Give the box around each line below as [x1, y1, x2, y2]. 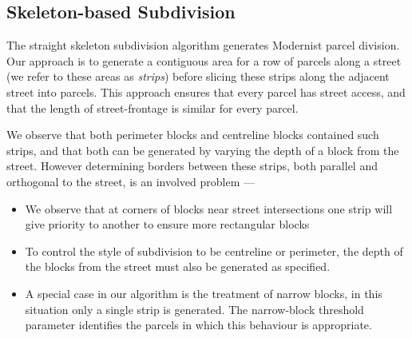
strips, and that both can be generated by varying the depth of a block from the [6, 141, 399, 158]
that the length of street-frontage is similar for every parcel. [6, 99, 299, 116]
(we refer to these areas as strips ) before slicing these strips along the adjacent [6, 68, 390, 85]
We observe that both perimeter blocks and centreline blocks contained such [6, 126, 379, 143]
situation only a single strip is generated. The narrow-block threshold [25, 300, 364, 317]
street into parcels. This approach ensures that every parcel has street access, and [6, 83, 406, 100]
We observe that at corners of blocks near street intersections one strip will [25, 200, 393, 217]
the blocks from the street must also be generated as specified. [25, 258, 331, 275]
